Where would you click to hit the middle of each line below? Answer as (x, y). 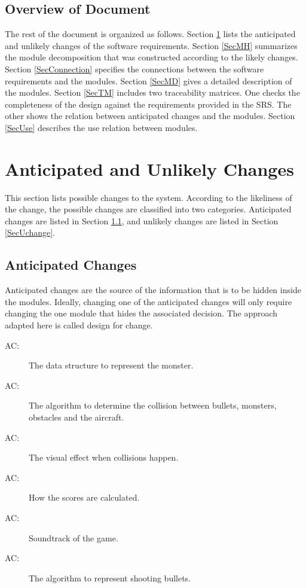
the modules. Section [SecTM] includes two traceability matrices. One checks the (152, 92)
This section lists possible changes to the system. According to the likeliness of (149, 197)
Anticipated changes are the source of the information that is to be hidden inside (153, 290)
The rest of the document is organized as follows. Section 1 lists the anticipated (150, 34)
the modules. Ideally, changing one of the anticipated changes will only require (149, 301)
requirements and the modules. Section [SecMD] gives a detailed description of (149, 80)
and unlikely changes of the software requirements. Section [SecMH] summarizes (151, 45)
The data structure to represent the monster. (111, 365)
